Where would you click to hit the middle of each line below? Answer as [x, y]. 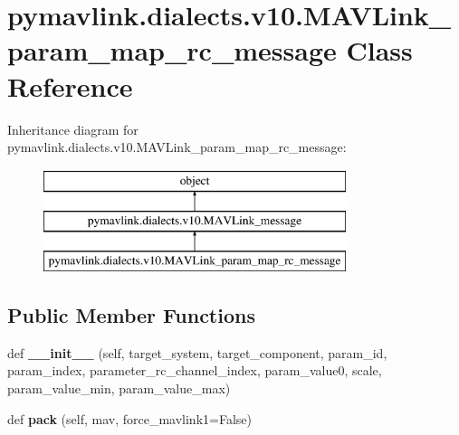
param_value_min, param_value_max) [119, 388]
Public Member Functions [131, 315]
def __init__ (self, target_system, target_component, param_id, [197, 352]
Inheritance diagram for [73, 129]
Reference [70, 85]
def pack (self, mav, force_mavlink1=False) [129, 418]
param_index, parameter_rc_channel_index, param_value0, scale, [195, 370]
